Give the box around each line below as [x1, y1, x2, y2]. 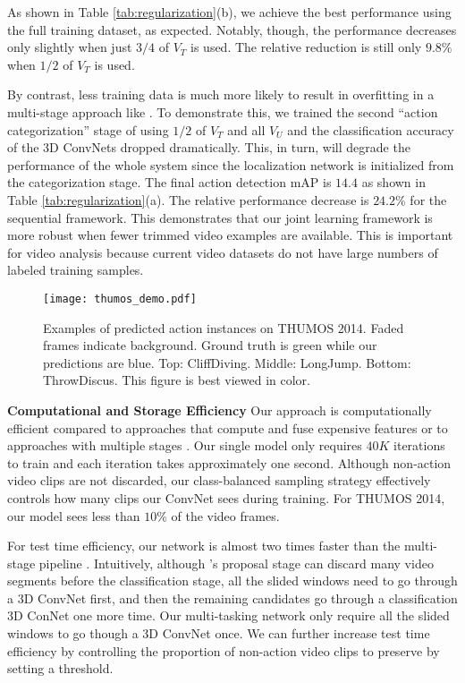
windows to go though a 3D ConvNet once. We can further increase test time [7, 624, 430, 643]
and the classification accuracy [287, 120, 454, 139]
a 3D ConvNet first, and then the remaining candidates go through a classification [7, 588, 458, 607]
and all [227, 120, 266, 139]
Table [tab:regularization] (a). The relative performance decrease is [7, 190, 369, 209]
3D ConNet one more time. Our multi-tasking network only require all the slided [7, 606, 450, 625]
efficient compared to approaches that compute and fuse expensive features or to [7, 418, 448, 437]
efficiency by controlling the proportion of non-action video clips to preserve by [7, 641, 440, 660]
